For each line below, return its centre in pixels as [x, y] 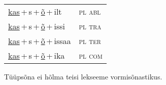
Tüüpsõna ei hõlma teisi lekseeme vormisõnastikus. [83, 76]
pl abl [90, 11]
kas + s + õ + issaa [40, 41]
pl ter [90, 41]
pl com [91, 55]
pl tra [90, 26]
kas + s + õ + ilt [35, 11]
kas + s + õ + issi [37, 26]
